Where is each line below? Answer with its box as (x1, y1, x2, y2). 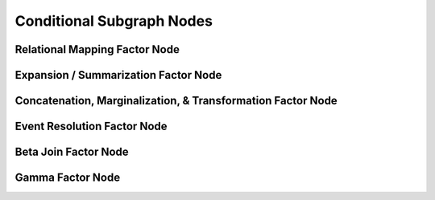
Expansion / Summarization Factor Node (14, 68, 222, 82)
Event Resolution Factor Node (14, 120, 168, 133)
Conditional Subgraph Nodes (14, 12, 213, 30)
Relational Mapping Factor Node (14, 43, 180, 56)
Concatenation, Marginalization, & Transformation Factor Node (14, 94, 338, 108)
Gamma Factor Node (14, 171, 121, 185)
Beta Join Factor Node (14, 145, 129, 159)
